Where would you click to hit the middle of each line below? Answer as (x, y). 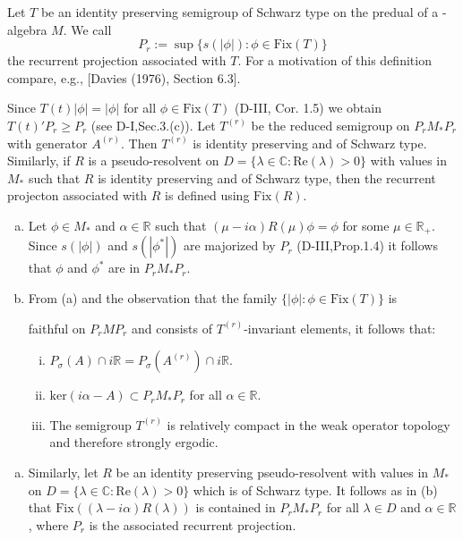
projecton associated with (77, 195)
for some (366, 225)
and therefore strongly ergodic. (134, 442)
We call (91, 29)
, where (48, 524)
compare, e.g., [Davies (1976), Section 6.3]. (124, 77)
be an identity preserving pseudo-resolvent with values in (272, 472)
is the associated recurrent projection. (193, 524)
